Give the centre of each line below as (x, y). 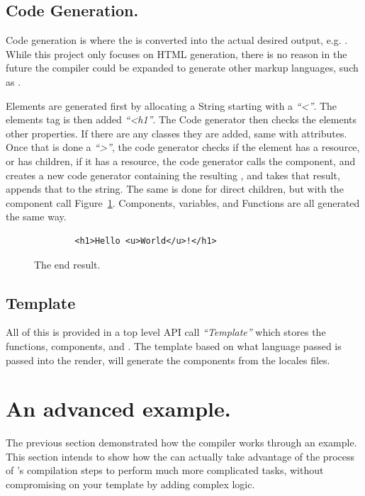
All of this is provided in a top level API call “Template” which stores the (166, 332)
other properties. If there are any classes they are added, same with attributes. (176, 133)
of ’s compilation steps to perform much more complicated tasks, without (165, 470)
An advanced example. (118, 408)
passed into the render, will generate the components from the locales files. (168, 360)
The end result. (67, 264)
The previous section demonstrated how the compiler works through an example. (181, 443)
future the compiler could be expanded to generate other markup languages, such (182, 68)
